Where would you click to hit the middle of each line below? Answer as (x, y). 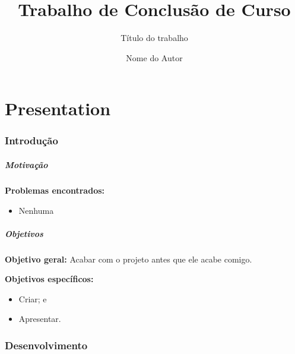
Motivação (26, 164)
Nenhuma (36, 210)
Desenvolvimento (46, 345)
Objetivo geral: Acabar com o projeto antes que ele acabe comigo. (129, 259)
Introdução (31, 140)
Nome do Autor (154, 57)
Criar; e (33, 298)
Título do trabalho (154, 38)
